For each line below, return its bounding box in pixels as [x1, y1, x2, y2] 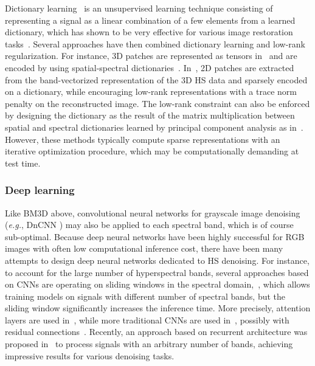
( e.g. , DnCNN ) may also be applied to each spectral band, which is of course [5, 218, 294, 231]
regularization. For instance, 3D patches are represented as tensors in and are [5, 49, 297, 62]
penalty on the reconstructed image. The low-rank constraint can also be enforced [5, 97, 310, 109]
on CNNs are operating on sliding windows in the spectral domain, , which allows [5, 278, 310, 291]
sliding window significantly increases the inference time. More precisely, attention [5, 302, 311, 314]
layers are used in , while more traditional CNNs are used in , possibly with [5, 313, 289, 326]
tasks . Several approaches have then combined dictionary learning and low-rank [5, 37, 305, 50]
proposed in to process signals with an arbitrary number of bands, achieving [5, 337, 293, 350]
